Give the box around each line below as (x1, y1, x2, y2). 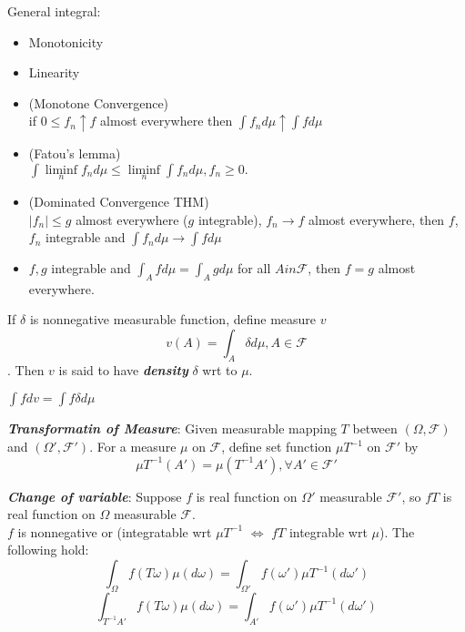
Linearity (28, 63, 80, 82)
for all (238, 259, 271, 278)
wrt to (202, 360, 238, 379)
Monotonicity (28, 32, 104, 51)
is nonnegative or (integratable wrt (17, 522, 212, 541)
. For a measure (89, 437, 177, 456)
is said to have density (58, 360, 188, 379)
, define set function (221, 437, 332, 456)
